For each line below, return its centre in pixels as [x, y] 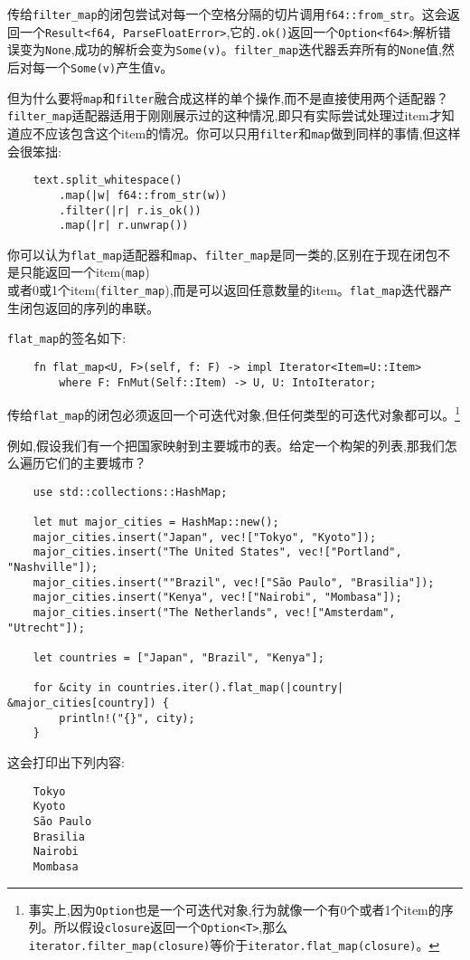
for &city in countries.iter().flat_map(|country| [188, 688]
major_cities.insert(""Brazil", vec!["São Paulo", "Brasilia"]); [234, 582]
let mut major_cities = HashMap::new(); [156, 523]
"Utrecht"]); [46, 627]
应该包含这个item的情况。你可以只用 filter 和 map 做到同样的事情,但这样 [253, 133]
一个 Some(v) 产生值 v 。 [109, 67]
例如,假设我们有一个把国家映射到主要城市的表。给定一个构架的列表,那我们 [226, 445]
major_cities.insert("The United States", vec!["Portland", [217, 552]
